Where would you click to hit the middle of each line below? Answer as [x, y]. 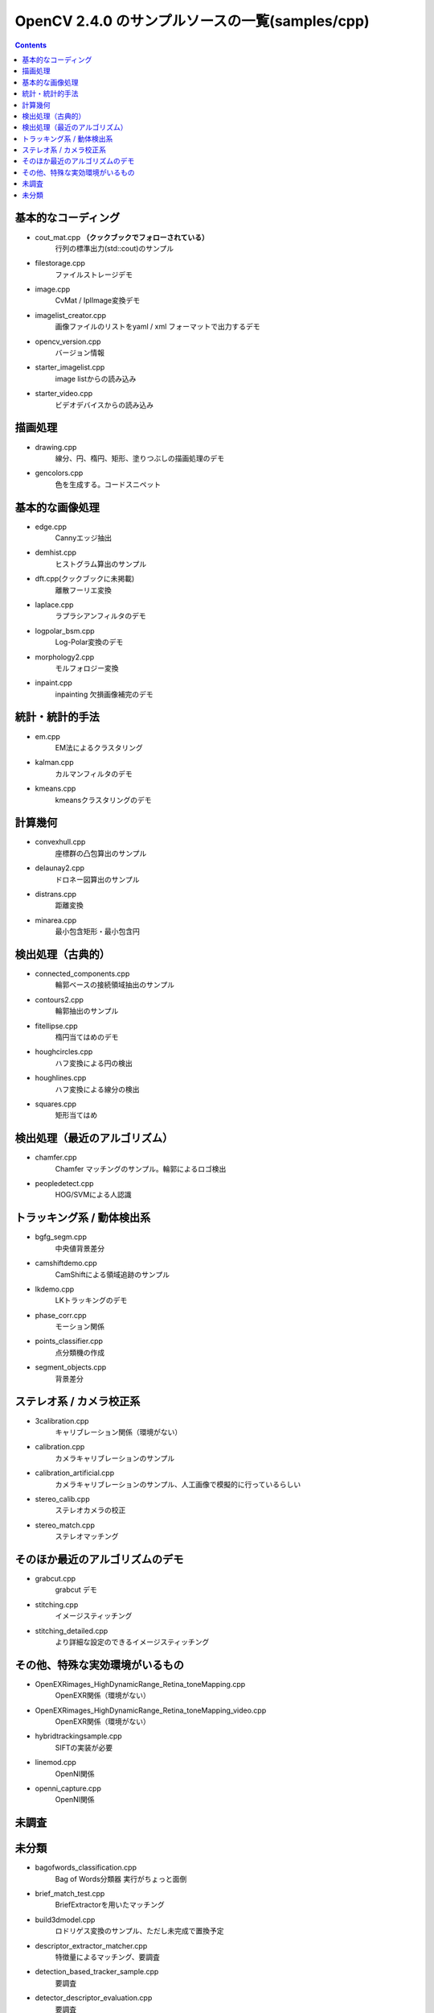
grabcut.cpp [55, 1578]
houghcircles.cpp [64, 1052]
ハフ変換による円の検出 [94, 1063]
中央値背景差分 [80, 1248]
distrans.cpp [55, 894]
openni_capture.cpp [68, 1788]
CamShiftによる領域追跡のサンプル [113, 1274]
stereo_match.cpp [65, 1525]
